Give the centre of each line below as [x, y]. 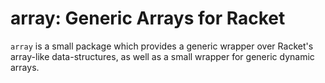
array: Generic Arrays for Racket [148, 18]
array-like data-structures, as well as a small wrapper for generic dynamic [162, 56]
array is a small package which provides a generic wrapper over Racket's [162, 46]
